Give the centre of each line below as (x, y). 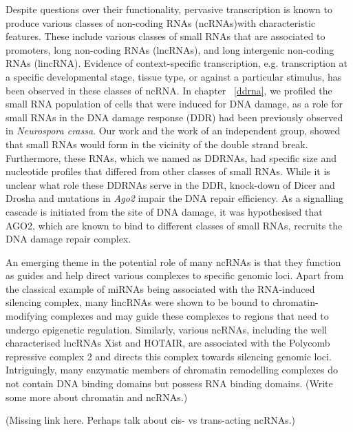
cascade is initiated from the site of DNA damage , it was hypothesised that (164, 211)
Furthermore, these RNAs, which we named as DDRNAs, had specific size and (171, 157)
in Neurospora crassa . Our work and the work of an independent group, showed (173, 131)
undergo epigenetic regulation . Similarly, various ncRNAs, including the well (167, 329)
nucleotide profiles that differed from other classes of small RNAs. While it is (168, 171)
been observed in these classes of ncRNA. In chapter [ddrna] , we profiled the (169, 90)
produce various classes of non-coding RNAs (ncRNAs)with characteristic (161, 22)
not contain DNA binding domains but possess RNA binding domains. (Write (169, 383)
